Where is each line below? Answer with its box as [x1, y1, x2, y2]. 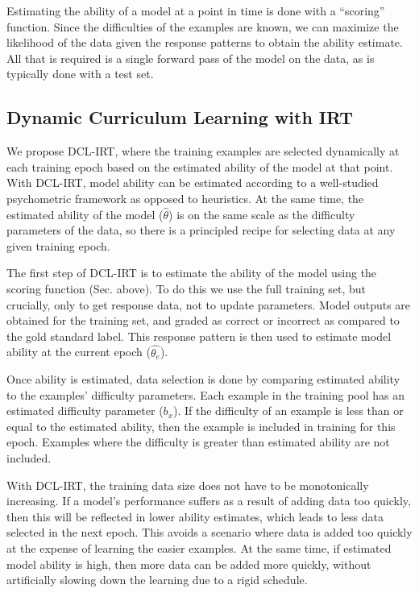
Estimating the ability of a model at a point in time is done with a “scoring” [6, 2, 385, 19]
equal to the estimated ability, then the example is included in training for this [6, 417, 396, 434]
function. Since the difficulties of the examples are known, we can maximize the [6, 18, 399, 35]
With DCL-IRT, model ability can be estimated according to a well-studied [6, 174, 379, 191]
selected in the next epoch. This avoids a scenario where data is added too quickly [6, 524, 413, 541]
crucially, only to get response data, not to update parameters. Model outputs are [6, 296, 411, 313]
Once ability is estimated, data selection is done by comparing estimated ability [6, 371, 400, 388]
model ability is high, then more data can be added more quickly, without [6, 555, 371, 572]
